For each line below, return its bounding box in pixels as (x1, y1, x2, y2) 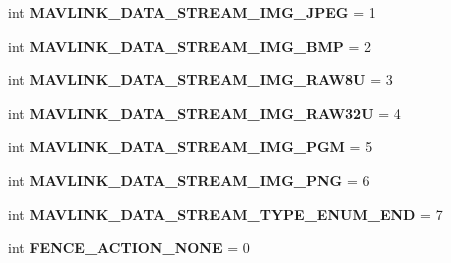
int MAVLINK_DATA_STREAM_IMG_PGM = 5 (8, 136, 373, 157)
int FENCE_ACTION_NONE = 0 (8, 237, 250, 258)
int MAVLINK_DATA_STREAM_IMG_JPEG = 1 (8, 2, 376, 22)
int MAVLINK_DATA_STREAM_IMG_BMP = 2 (8, 35, 371, 56)
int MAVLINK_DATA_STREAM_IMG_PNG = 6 (8, 169, 370, 190)
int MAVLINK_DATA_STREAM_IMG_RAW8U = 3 (8, 69, 393, 90)
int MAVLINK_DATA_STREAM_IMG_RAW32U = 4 (8, 102, 401, 123)
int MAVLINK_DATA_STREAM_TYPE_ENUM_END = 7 (8, 203, 443, 224)
